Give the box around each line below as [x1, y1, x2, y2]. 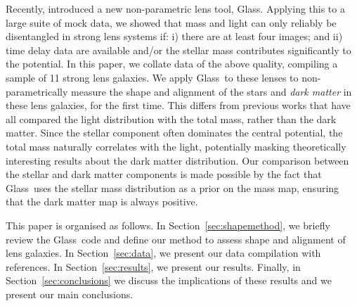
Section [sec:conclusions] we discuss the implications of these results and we [6, 273, 332, 288]
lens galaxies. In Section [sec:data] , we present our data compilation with [6, 246, 321, 260]
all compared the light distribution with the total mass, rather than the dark [6, 111, 337, 126]
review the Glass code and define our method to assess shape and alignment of [6, 231, 346, 246]
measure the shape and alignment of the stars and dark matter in [71, 84, 352, 98]
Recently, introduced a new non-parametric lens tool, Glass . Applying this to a [6, 1, 345, 15]
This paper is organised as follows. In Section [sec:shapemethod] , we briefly [6, 217, 330, 232]
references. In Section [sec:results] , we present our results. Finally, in [6, 259, 301, 274]
